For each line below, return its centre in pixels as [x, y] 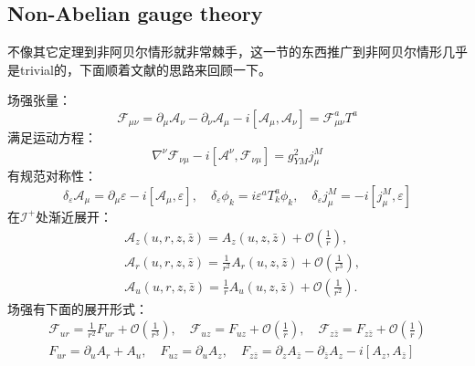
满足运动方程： [52, 136]
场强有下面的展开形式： [78, 308]
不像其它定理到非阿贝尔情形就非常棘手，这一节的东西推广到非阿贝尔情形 [225, 52]
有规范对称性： [52, 176]
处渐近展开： [74, 216]
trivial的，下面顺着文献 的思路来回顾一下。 [146, 69]
